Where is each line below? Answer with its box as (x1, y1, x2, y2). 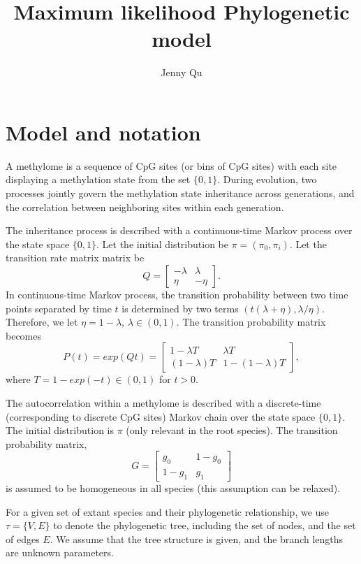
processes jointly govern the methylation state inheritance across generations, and (6, 186, 355, 201)
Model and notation (6, 117, 201, 146)
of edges (6, 531, 40, 546)
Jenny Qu (161, 65, 202, 80)
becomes (6, 328, 42, 342)
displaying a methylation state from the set (6, 172, 191, 187)
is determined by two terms (121, 301, 239, 315)
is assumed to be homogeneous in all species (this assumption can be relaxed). (6, 481, 341, 495)
